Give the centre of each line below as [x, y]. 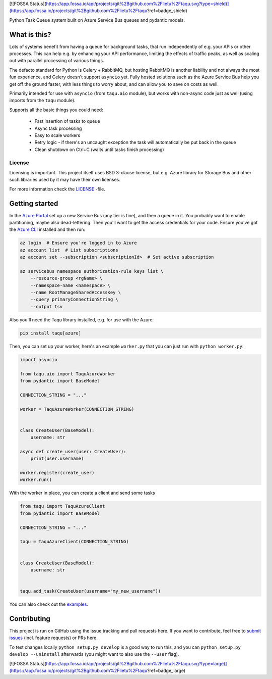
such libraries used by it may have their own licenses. [65, 180]
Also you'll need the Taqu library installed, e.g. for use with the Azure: [81, 320]
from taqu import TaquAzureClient [62, 506]
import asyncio [39, 359]
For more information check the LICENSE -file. [57, 189]
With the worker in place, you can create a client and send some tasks [82, 493]
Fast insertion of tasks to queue [67, 121]
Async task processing [58, 128]
